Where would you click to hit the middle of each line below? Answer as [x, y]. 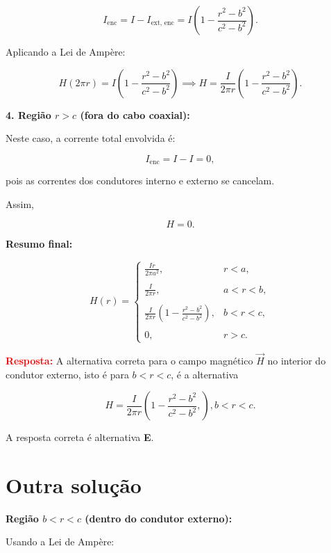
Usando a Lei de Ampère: [60, 542]
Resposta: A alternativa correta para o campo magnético [129, 360]
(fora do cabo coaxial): [135, 114]
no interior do [297, 360]
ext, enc [162, 23]
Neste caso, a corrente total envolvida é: [91, 138]
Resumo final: [39, 244]
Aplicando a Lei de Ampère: [66, 51]
